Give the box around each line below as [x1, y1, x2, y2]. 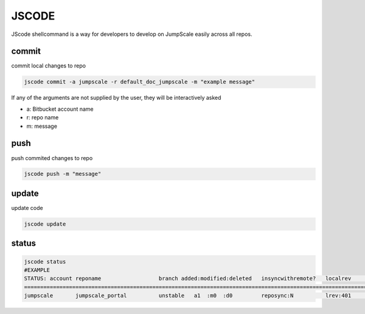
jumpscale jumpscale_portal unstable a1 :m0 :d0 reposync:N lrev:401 [24, 292, 352, 299]
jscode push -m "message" [24, 170, 102, 178]
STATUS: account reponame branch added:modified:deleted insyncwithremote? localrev [24, 275, 352, 282]
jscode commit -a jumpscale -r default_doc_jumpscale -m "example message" [24, 78, 255, 85]
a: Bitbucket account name [26, 105, 94, 113]
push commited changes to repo [11, 154, 93, 161]
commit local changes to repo [11, 62, 86, 69]
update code [11, 204, 43, 211]
